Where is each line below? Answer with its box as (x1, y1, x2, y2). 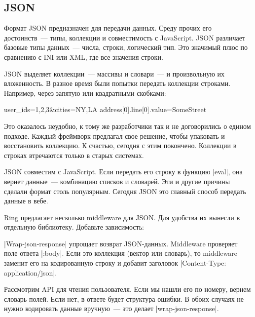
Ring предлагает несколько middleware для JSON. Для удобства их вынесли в (4, 212, 240, 222)
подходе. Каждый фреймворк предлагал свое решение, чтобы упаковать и (4, 130, 225, 141)
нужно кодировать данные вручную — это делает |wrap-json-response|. (4, 303, 219, 314)
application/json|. (4, 267, 57, 277)
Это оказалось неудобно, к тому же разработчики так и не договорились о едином (4, 120, 251, 131)
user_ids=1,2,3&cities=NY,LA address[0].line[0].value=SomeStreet (4, 104, 207, 115)
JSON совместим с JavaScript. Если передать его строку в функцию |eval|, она (4, 166, 243, 177)
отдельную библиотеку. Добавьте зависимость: (4, 222, 144, 232)
